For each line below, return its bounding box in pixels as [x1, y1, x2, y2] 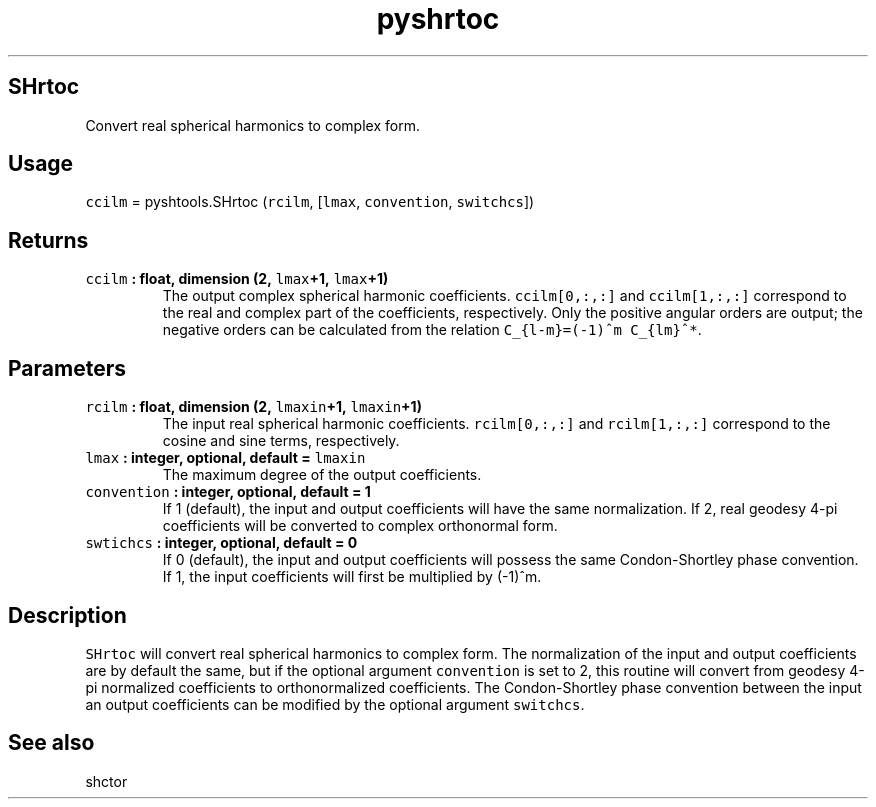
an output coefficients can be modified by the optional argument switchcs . [85, 695, 585, 713]
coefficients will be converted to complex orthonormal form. [162, 517, 558, 535]
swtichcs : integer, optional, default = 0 [85, 534, 358, 552]
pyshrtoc [376, 2, 500, 36]
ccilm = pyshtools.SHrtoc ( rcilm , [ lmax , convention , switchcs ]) [85, 193, 535, 211]
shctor [85, 772, 128, 790]
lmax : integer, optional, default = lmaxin [85, 449, 366, 467]
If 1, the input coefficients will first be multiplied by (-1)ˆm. [162, 568, 542, 586]
